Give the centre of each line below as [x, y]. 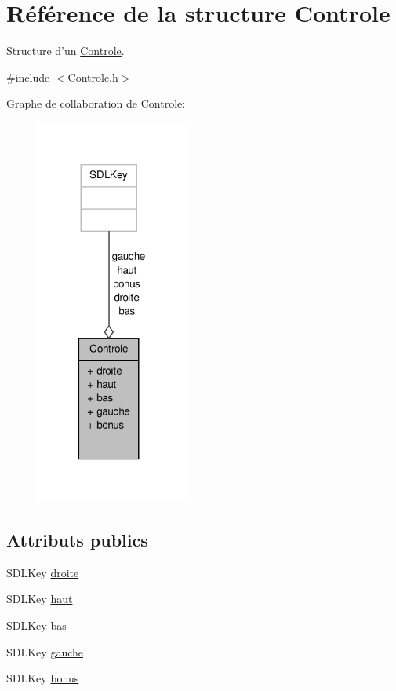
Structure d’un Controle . [65, 51]
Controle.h [93, 77]
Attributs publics [77, 539]
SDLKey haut [40, 599]
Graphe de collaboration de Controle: [96, 103]
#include [28, 77]
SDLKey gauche [45, 651]
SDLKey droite [43, 572]
